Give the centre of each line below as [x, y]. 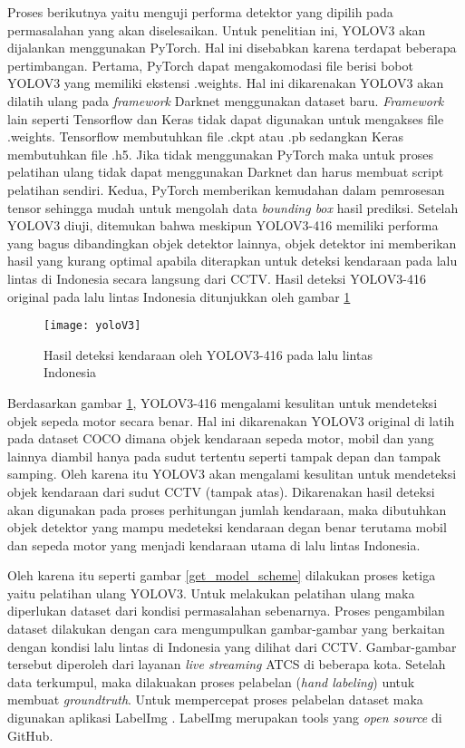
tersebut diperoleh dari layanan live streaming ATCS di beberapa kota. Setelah [227, 664]
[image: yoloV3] [92, 326]
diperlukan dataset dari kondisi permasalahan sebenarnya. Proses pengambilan [226, 611]
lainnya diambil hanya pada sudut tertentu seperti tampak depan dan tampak [224, 456]
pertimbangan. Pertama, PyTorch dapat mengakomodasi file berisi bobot [210, 65]
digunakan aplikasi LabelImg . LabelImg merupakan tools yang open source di [225, 718]
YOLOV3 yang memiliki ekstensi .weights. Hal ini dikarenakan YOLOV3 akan [226, 83]
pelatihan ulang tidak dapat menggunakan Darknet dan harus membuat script [226, 172]
